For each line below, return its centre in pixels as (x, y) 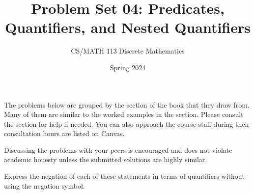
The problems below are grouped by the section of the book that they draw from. (127, 104)
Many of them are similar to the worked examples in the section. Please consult (124, 114)
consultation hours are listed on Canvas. (64, 133)
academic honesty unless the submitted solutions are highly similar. (106, 159)
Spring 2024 (128, 67)
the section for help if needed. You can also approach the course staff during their (127, 124)
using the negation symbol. (44, 185)
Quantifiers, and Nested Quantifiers (128, 27)
